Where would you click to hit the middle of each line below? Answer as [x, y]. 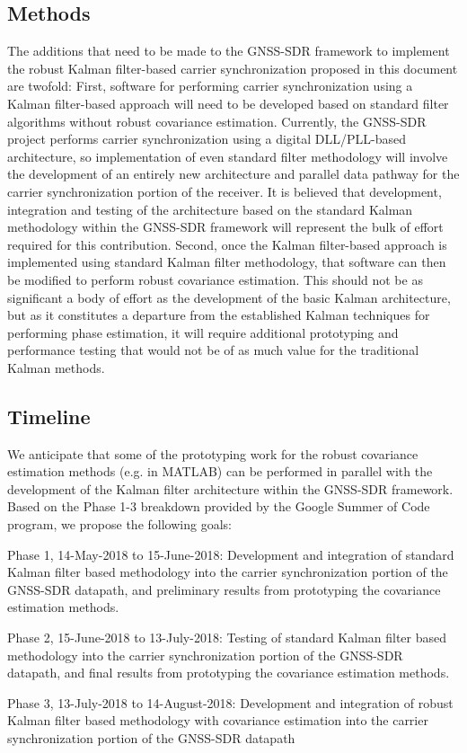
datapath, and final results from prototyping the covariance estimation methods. [229, 673]
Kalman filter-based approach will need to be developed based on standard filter [228, 103]
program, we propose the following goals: [119, 524]
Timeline [49, 416]
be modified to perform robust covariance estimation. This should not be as [215, 279]
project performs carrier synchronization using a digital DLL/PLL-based [207, 139]
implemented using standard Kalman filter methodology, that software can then [227, 262]
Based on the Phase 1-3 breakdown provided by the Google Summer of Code [219, 506]
